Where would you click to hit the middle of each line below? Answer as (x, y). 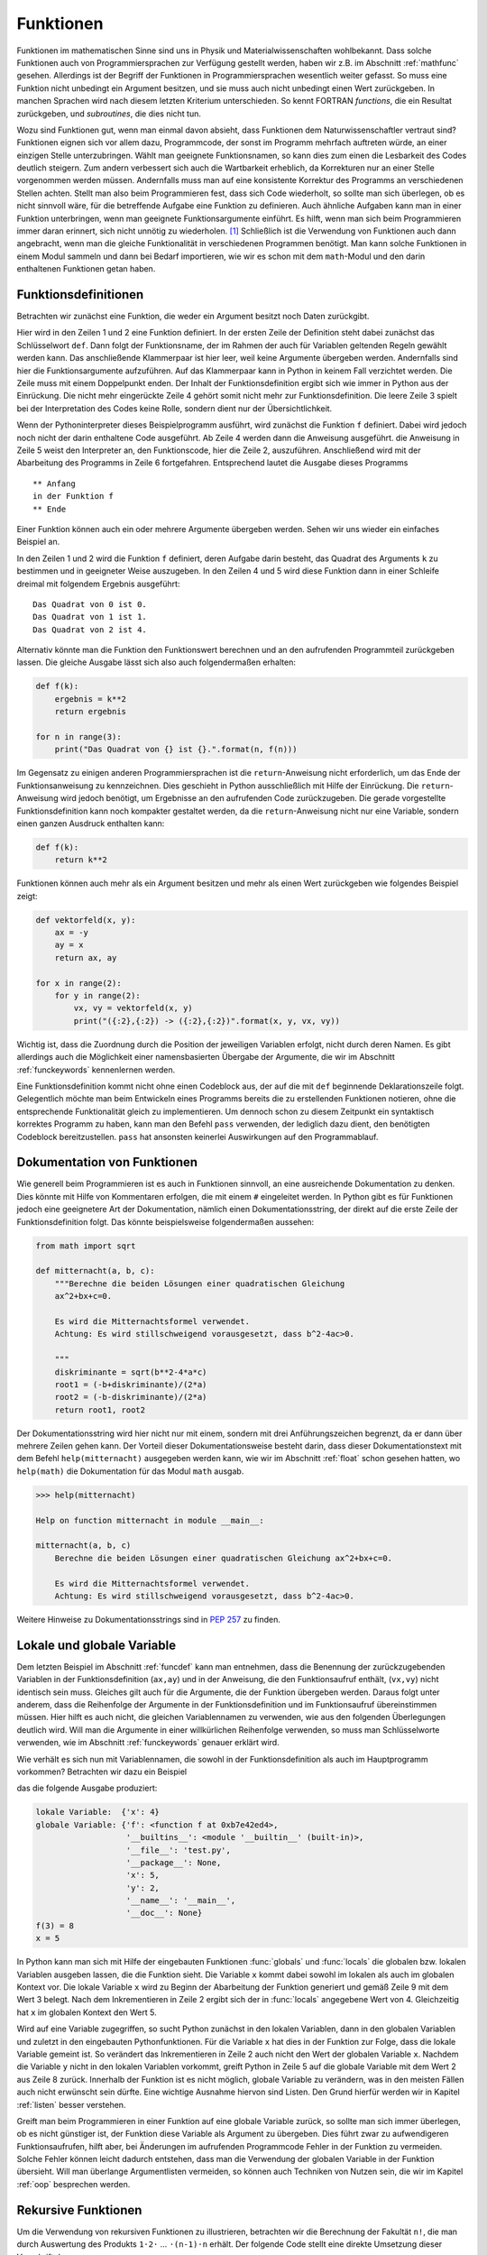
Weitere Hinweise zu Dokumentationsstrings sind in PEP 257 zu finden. (149, 1619)
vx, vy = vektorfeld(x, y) (133, 1008)
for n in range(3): (78, 737)
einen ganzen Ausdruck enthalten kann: (91, 823)
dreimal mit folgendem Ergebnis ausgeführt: (98, 584)
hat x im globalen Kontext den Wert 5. (87, 2012)
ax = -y (72, 933)
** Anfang (54, 483)
